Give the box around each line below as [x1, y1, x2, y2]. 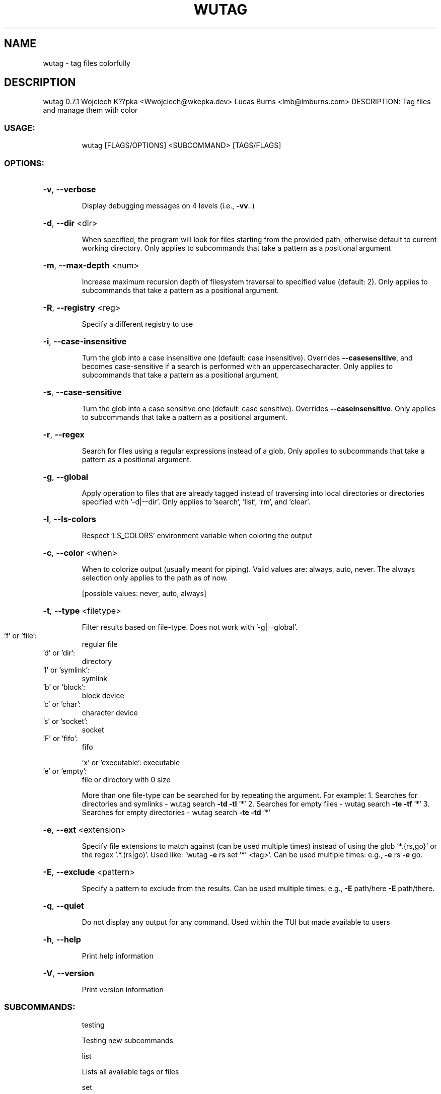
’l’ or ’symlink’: [43, 665, 90, 674]
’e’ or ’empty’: [43, 766, 87, 775]
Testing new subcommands [82, 1036, 173, 1045]
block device [82, 691, 124, 700]
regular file [82, 639, 118, 648]
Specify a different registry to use [82, 319, 193, 328]
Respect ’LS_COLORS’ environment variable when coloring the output [82, 531, 312, 540]
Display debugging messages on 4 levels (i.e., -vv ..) [82, 201, 255, 210]
